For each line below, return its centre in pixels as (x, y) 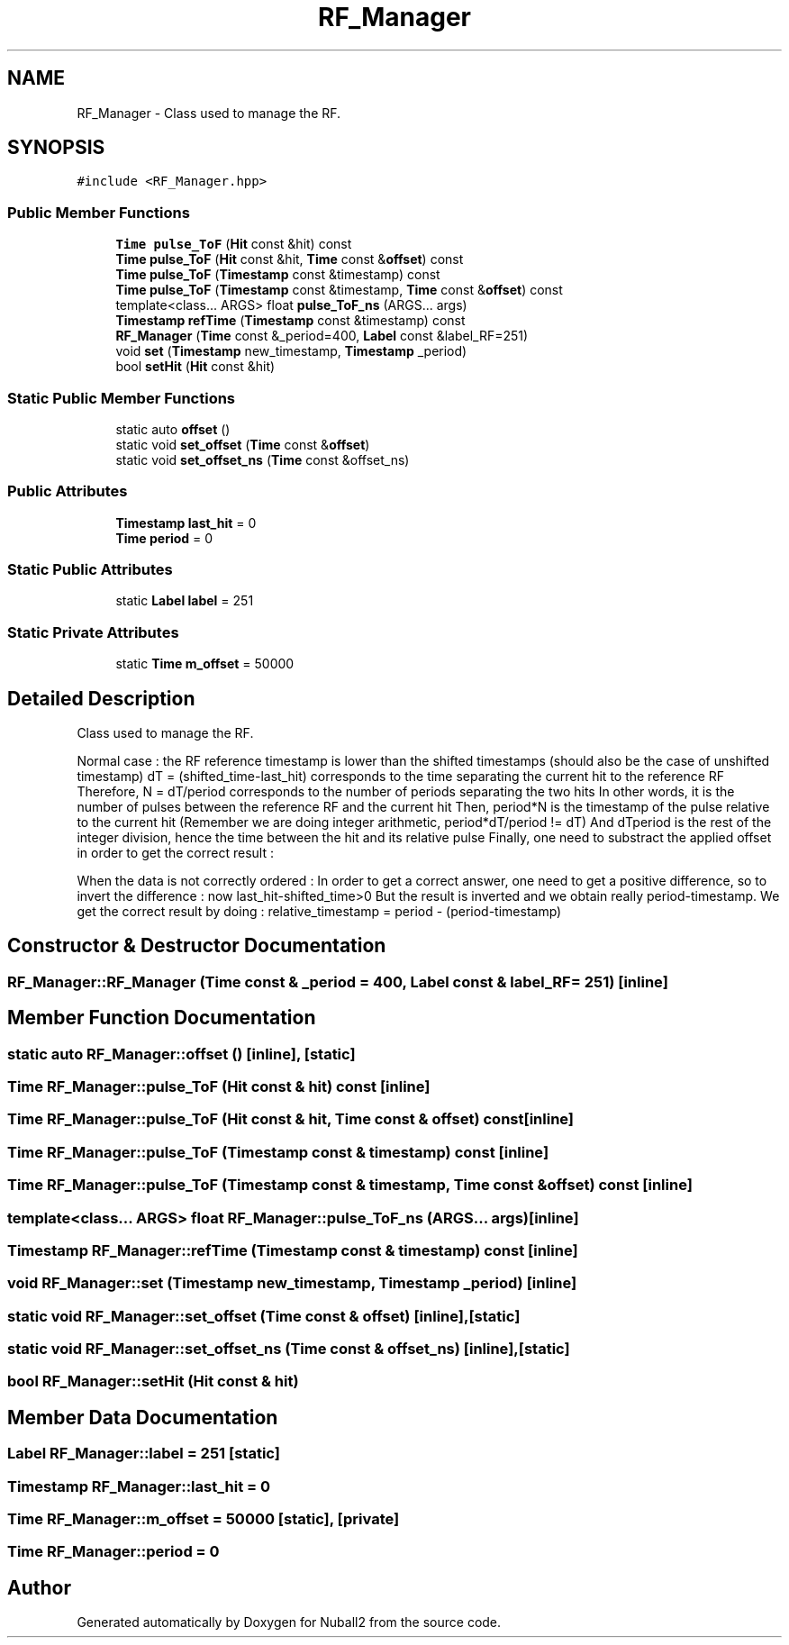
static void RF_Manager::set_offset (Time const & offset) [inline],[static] (264, 1316)
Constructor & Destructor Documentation (197, 946)
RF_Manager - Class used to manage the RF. (209, 113)
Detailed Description (101, 698)
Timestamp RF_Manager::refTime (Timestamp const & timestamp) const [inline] (293, 1250)
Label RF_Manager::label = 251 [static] (144, 1454)
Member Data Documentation (143, 1417)
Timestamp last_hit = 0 (186, 523)
